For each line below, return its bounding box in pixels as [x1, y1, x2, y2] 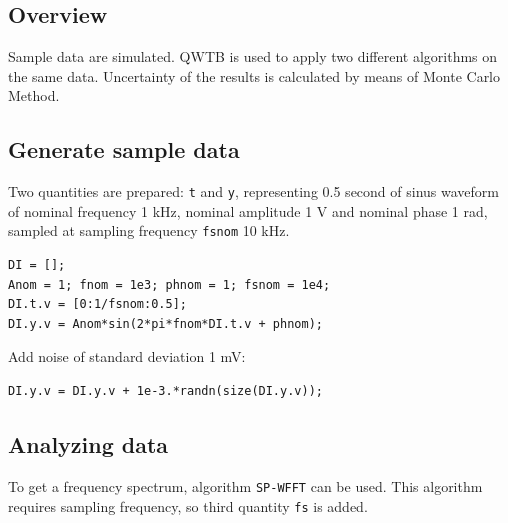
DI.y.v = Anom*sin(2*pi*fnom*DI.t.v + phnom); [8, 316, 323, 331]
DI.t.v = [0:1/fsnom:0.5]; [8, 297, 187, 312]
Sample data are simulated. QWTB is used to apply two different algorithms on [8, 46, 498, 67]
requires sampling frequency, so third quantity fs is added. [8, 495, 368, 516]
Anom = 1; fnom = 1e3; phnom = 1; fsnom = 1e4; [8, 277, 331, 292]
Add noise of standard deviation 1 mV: [8, 346, 246, 367]
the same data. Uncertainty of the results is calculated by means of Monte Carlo [8, 65, 501, 86]
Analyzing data [8, 429, 169, 460]
